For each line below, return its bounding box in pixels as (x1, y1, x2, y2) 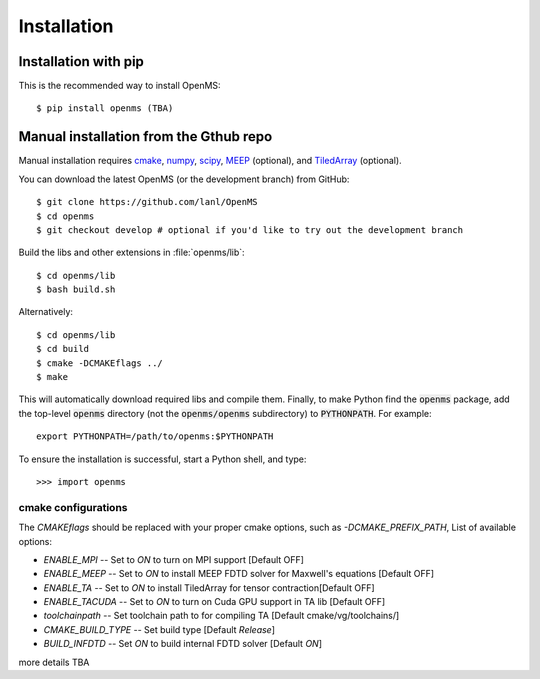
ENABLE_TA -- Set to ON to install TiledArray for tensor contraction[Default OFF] (43, 581, 375, 594)
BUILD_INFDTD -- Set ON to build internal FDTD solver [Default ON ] (43, 638, 323, 650)
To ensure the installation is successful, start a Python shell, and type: (18, 453, 307, 465)
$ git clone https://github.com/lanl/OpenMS (36, 196, 259, 208)
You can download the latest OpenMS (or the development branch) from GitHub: (18, 173, 350, 185)
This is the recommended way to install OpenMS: (18, 80, 221, 92)
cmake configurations (18, 500, 128, 514)
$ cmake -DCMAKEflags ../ (36, 357, 164, 369)
